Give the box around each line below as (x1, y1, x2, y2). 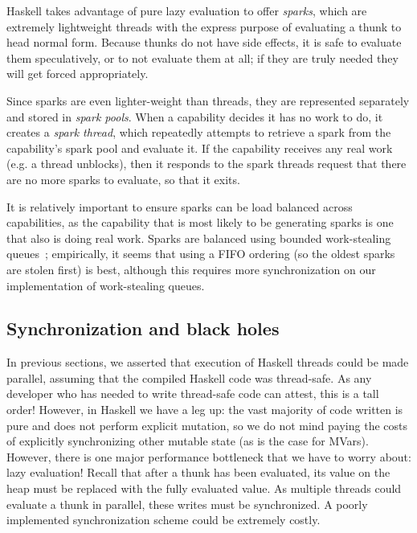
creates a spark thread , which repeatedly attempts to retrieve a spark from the (6, 124, 391, 141)
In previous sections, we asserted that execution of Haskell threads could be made (6, 354, 409, 371)
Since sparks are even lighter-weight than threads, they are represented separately (6, 92, 410, 109)
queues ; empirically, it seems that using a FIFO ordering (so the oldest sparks (6, 245, 395, 262)
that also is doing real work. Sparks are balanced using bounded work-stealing (6, 229, 391, 246)
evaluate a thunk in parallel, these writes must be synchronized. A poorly (6, 495, 368, 512)
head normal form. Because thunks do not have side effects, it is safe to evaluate (6, 34, 402, 51)
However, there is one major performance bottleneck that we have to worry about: (6, 448, 411, 465)
